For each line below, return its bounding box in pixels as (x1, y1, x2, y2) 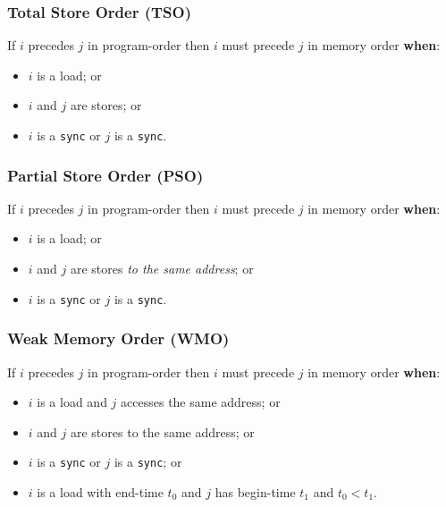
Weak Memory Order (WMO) (7, 327, 230, 350)
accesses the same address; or (121, 393, 281, 411)
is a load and (37, 393, 107, 411)
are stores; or (70, 96, 142, 114)
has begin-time (215, 482, 296, 501)
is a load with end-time (37, 482, 164, 501)
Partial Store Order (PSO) (7, 164, 204, 186)
